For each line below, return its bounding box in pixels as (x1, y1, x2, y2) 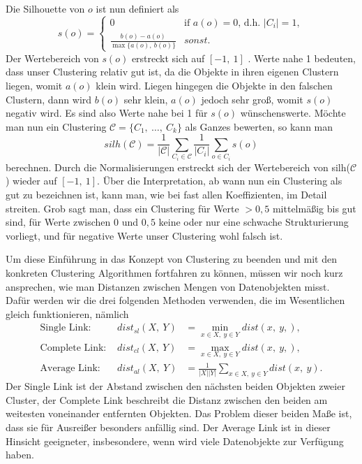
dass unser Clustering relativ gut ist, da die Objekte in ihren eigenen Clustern (6, 64, 339, 79)
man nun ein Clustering (6, 119, 107, 133)
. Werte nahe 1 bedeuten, (248, 50, 356, 65)
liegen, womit (6, 78, 63, 93)
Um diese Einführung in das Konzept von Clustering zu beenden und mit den (6, 252, 337, 266)
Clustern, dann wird (6, 92, 92, 106)
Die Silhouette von (6, 1, 85, 15)
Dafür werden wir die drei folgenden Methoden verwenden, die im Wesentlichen (6, 293, 345, 307)
